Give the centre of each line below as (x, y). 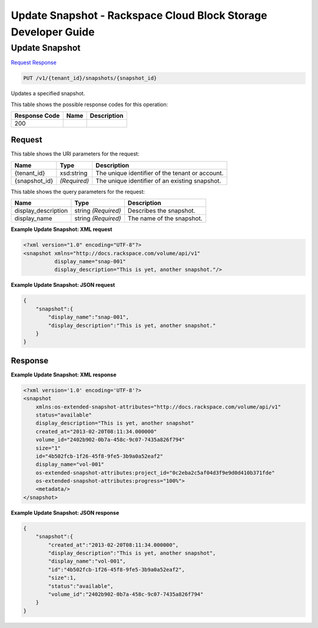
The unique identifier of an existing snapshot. (158, 181)
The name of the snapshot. (165, 219)
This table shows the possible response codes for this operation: (90, 104)
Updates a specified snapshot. (48, 94)
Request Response (34, 62)
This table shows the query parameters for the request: (78, 191)
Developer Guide (53, 32)
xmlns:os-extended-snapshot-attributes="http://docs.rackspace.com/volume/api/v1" (158, 407)
